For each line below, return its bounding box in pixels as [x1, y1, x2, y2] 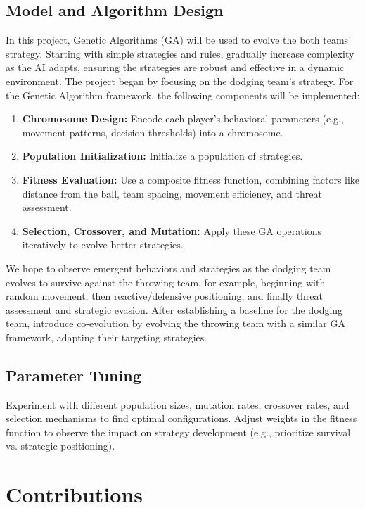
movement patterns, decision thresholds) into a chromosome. [22, 125, 283, 139]
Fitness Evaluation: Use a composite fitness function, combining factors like [22, 172, 360, 186]
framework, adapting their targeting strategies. [6, 329, 207, 344]
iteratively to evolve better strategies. [22, 237, 184, 252]
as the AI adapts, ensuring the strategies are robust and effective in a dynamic [6, 60, 345, 75]
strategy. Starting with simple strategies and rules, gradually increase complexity [6, 46, 354, 61]
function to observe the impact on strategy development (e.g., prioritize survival [6, 424, 351, 439]
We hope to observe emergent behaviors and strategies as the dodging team [6, 260, 331, 275]
